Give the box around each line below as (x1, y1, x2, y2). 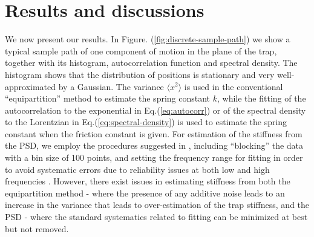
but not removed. (5, 222, 69, 235)
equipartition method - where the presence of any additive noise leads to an (5, 186, 285, 199)
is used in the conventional (184, 80, 283, 93)
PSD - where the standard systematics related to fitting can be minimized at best (5, 210, 308, 223)
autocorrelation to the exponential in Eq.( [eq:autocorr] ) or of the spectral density (5, 103, 306, 116)
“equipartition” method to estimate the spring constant (5, 92, 211, 105)
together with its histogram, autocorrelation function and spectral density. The (5, 56, 298, 69)
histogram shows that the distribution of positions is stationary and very (5, 68, 275, 80)
